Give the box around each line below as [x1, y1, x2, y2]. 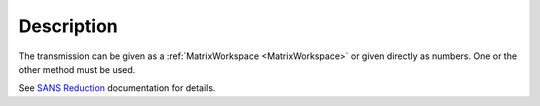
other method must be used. [18, 63, 136, 75]
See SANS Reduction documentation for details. [18, 82, 216, 94]
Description [18, 15, 119, 37]
